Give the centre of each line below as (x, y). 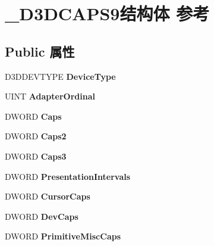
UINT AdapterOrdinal (50, 96)
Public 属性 (40, 51)
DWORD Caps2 (36, 136)
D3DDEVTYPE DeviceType (60, 76)
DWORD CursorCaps (48, 196)
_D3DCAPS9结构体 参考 (107, 13)
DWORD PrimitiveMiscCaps (63, 236)
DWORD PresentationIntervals (68, 176)
